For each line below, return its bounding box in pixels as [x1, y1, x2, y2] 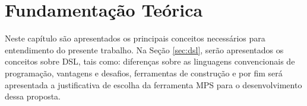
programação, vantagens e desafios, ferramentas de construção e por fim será [5, 66, 283, 79]
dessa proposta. [5, 90, 61, 102]
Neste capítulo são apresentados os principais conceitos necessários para [5, 32, 265, 44]
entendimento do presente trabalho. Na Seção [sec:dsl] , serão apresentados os [5, 43, 284, 56]
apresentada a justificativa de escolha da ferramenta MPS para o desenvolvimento [5, 78, 302, 91]
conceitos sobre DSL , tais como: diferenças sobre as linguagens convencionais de [5, 55, 295, 68]
